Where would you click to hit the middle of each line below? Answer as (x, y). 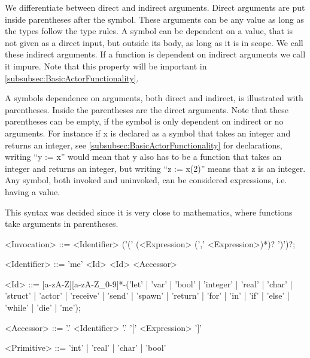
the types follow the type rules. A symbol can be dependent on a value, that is (149, 31)
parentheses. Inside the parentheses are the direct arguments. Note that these (147, 109)
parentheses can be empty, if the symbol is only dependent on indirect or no (144, 121)
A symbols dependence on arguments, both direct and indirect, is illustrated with (154, 98)
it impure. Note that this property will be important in (106, 66)
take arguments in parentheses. (62, 224)
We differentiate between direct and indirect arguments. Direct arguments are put (155, 7)
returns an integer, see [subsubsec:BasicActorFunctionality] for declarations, (144, 145)
